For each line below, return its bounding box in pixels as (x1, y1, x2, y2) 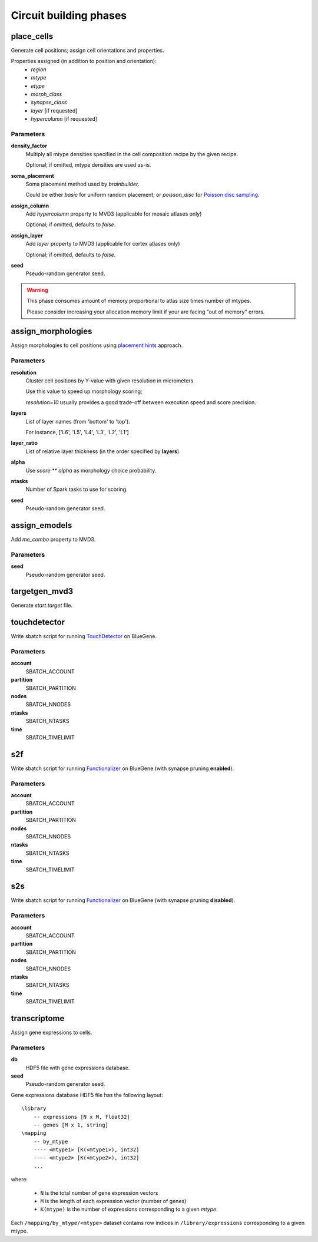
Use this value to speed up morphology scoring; (25, 388, 143, 395)
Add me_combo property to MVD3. (11, 536, 96, 543)
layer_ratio (11, 440, 38, 447)
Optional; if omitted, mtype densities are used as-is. (25, 161, 151, 169)
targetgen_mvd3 (11, 586, 74, 596)
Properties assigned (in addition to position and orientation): (11, 58, 157, 65)
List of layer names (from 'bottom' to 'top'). (25, 418, 131, 425)
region (31, 65, 47, 73)
